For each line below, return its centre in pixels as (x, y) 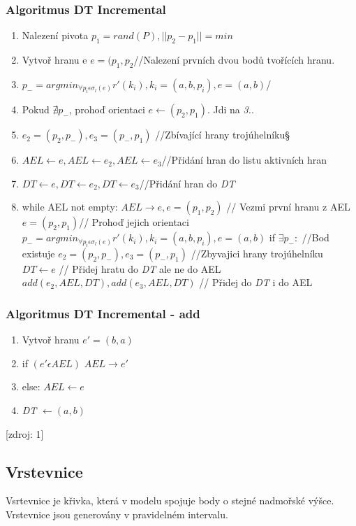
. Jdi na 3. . (230, 109)
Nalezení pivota (55, 35)
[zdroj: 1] (25, 433)
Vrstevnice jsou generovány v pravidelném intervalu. (117, 514)
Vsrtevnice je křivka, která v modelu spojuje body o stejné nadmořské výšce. (170, 500)
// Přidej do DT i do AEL (256, 282)
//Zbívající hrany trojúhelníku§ (223, 135)
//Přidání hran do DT (187, 183)
